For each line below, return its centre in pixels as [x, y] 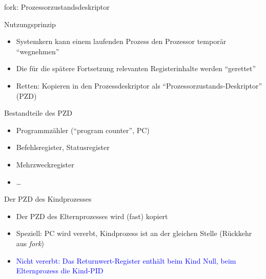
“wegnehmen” [38, 51]
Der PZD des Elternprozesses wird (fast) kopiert [92, 216]
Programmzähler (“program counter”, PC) [83, 130]
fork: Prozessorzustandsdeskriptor [57, 7]
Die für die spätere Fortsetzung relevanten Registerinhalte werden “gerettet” [136, 68]
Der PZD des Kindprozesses [48, 199]
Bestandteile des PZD [38, 113]
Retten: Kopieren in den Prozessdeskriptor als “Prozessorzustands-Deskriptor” [139, 85]
